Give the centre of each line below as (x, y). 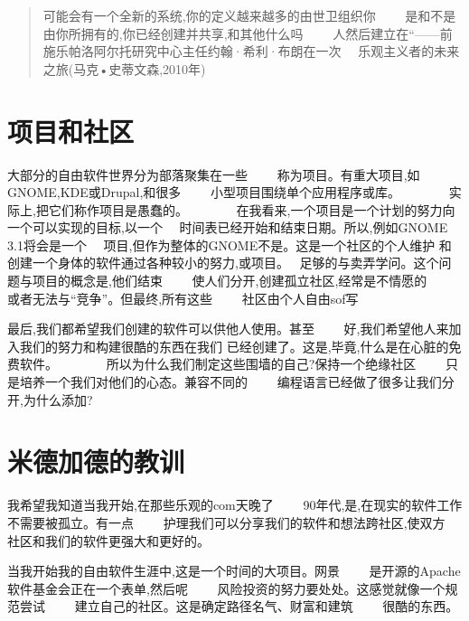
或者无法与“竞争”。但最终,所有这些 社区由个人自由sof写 (183, 298)
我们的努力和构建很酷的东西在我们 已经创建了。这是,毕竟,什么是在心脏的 (234, 346)
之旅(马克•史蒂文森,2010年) (124, 68)
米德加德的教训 (96, 461)
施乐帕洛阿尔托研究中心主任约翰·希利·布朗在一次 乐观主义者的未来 (251, 51)
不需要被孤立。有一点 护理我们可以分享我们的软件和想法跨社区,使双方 (226, 522)
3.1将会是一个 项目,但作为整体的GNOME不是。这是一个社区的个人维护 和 (230, 245)
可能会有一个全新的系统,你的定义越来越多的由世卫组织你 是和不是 (249, 15)
